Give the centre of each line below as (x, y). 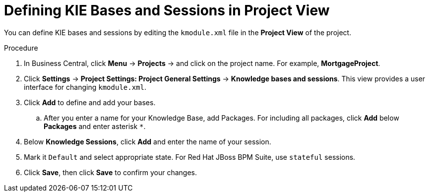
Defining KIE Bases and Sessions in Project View (167, 10)
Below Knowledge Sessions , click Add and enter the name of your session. (148, 141)
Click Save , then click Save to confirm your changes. (111, 172)
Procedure (21, 48)
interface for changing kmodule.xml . (85, 87)
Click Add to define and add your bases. (90, 102)
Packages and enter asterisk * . (95, 126)
